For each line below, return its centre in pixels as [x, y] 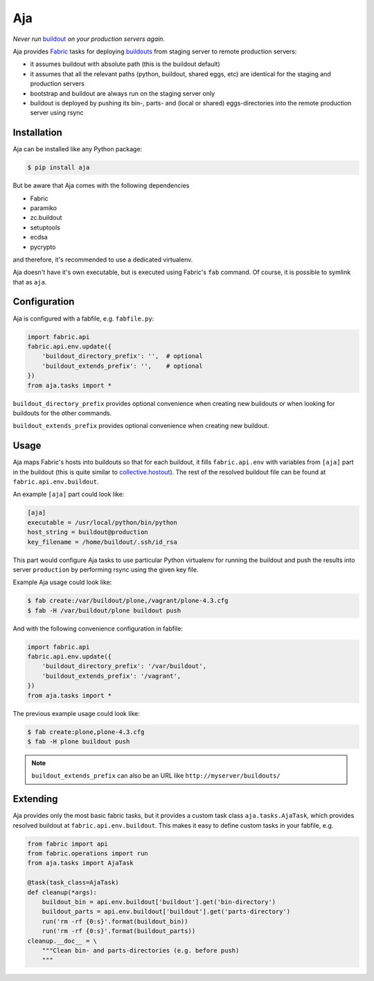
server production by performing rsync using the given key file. [106, 570]
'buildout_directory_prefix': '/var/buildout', [124, 666]
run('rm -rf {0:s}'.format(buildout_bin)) [115, 921]
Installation [37, 133]
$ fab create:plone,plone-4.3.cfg [86, 732]
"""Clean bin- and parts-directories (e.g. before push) [141, 950]
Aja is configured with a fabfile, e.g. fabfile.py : [83, 318]
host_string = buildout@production [88, 532]
